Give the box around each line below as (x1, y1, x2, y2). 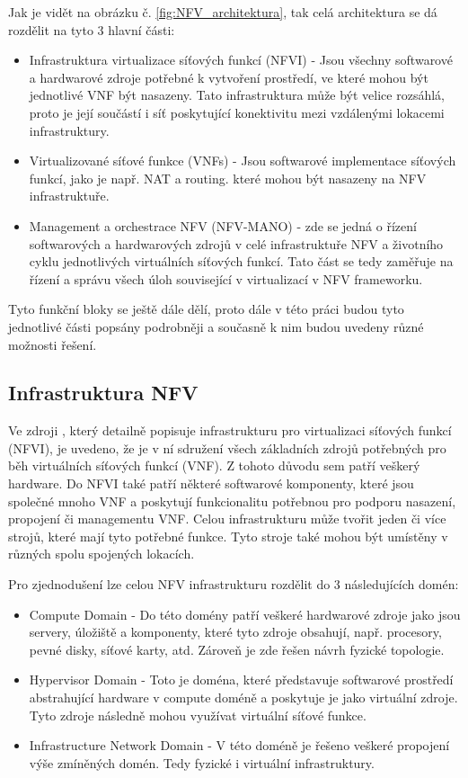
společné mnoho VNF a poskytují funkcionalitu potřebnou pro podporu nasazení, (8, 491, 456, 510)
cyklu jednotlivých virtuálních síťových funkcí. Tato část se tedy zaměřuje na (29, 252, 454, 271)
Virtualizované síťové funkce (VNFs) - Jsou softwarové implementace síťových (29, 151, 456, 170)
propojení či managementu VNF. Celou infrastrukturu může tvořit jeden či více (8, 509, 446, 528)
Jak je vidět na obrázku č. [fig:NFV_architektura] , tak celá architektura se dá (8, 3, 437, 21)
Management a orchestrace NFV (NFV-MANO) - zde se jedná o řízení (29, 216, 417, 235)
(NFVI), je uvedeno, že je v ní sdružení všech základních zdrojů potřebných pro (8, 438, 446, 457)
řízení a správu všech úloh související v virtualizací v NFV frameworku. (29, 269, 423, 288)
